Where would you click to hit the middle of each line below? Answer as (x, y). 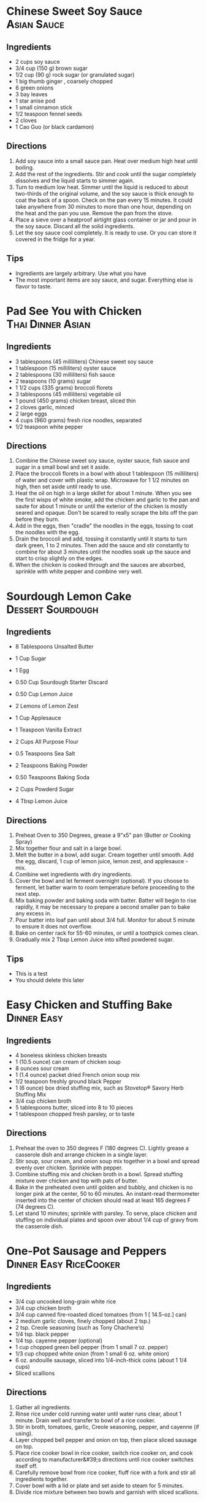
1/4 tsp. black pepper (42, 1334)
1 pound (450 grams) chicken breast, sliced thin (75, 401)
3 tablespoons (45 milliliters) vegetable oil (68, 394)
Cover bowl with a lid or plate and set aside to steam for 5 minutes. (100, 1485)
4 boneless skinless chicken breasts (61, 1055)
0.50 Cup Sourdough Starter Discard (62, 682)
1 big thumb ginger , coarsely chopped (64, 81)
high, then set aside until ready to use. (63, 487)
